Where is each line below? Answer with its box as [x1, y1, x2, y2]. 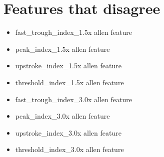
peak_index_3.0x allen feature [15, 111, 110, 121]
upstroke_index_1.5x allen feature [15, 60, 121, 71]
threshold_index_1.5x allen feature [15, 77, 124, 87]
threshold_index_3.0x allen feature [15, 144, 124, 155]
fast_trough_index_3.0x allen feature [15, 94, 132, 104]
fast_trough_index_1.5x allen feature [15, 27, 132, 37]
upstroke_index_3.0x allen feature [15, 127, 121, 138]
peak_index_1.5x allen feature [15, 43, 110, 54]
